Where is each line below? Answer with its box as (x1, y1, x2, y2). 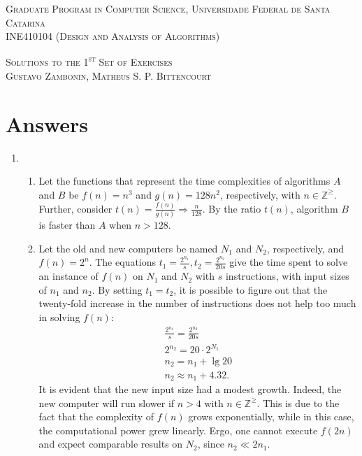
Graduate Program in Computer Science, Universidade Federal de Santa (6, 1, 331, 15)
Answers (6, 109, 89, 138)
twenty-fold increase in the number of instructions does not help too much (38, 296, 356, 311)
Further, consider (38, 201, 113, 215)
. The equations (89, 255, 157, 269)
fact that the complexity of (38, 409, 154, 424)
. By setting (92, 282, 143, 297)
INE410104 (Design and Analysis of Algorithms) (6, 29, 220, 43)
